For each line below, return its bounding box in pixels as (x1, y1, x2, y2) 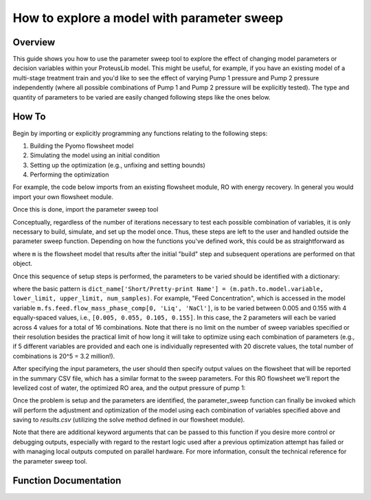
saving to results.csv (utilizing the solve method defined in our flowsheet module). (12, 416, 245, 424)
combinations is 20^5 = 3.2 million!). (12, 352, 115, 360)
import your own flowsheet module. (12, 192, 113, 201)
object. (12, 260, 33, 268)
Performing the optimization (30, 170, 109, 179)
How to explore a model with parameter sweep (12, 10, 284, 25)
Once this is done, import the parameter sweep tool (12, 205, 159, 214)
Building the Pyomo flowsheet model (30, 141, 134, 150)
